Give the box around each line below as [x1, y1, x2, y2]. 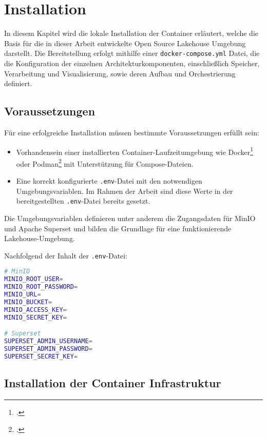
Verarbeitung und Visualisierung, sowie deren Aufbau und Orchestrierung [4, 68, 236, 78]
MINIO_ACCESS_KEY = [4, 306, 67, 313]
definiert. [4, 78, 32, 89]
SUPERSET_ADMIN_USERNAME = [4, 337, 92, 345]
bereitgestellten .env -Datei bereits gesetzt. [16, 195, 150, 206]
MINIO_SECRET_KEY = [4, 313, 67, 321]
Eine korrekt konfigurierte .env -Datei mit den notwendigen [16, 175, 202, 186]
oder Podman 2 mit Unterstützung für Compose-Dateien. [16, 156, 194, 169]
